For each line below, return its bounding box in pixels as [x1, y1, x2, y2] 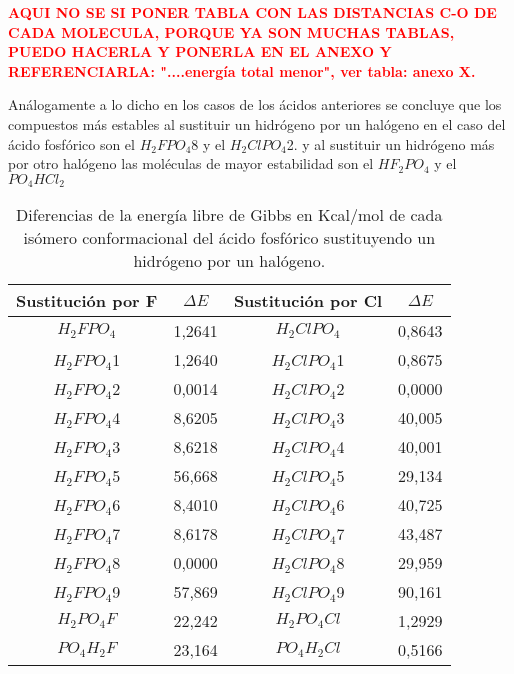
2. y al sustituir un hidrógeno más [286, 133, 495, 154]
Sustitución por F [16, 289, 158, 313]
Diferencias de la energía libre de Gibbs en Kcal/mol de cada [16, 203, 443, 227]
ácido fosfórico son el [8, 133, 135, 154]
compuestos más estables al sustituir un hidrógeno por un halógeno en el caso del [8, 113, 506, 134]
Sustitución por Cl [233, 289, 383, 313]
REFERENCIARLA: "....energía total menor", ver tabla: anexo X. [8, 60, 476, 81]
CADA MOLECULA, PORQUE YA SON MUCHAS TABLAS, [8, 21, 455, 42]
